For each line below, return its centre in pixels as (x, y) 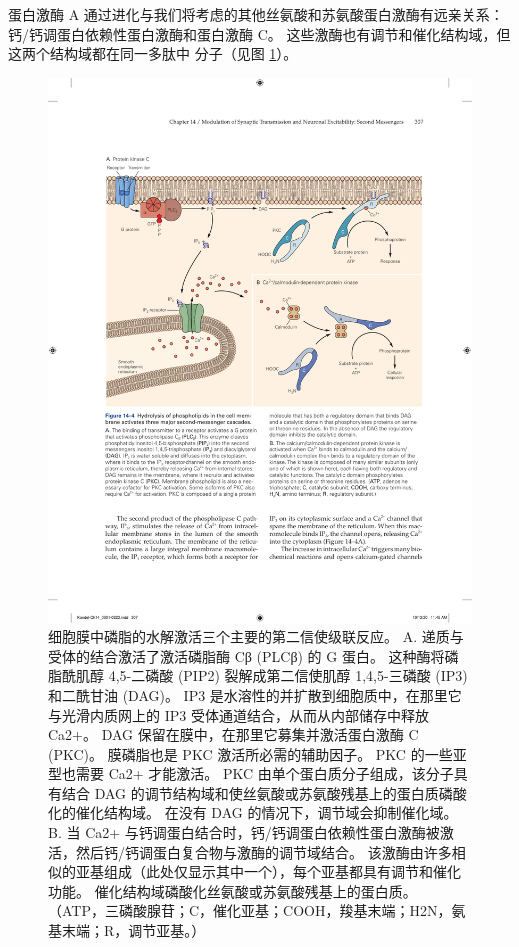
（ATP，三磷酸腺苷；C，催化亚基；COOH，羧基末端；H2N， (250, 910)
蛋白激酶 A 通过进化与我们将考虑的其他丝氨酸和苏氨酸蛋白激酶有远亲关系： (256, 14)
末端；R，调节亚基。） (133, 930)
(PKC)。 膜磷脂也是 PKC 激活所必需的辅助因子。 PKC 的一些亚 (257, 753)
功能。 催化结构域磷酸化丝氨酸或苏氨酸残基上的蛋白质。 (232, 890)
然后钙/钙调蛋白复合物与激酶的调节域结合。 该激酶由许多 (263, 851)
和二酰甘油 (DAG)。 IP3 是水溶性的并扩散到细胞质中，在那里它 (255, 694)
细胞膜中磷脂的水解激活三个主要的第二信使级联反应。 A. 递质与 (256, 636)
